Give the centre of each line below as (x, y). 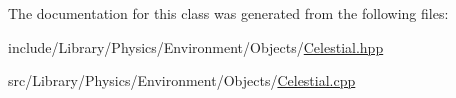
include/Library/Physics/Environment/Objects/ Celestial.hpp (196, 46)
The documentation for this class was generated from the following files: (228, 13)
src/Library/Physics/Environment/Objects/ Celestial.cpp (182, 80)
